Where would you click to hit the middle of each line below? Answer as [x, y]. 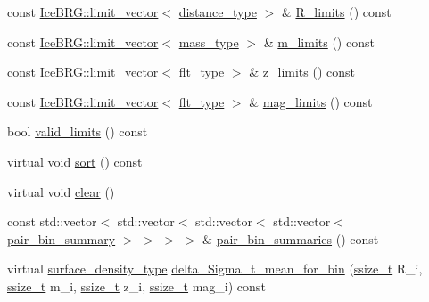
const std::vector [52, 221]
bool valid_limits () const [78, 131]
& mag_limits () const [311, 101]
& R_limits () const [336, 12]
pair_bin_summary [62, 238]
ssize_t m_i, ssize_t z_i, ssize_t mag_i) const [136, 286]
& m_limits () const [319, 41]
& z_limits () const [302, 72]
